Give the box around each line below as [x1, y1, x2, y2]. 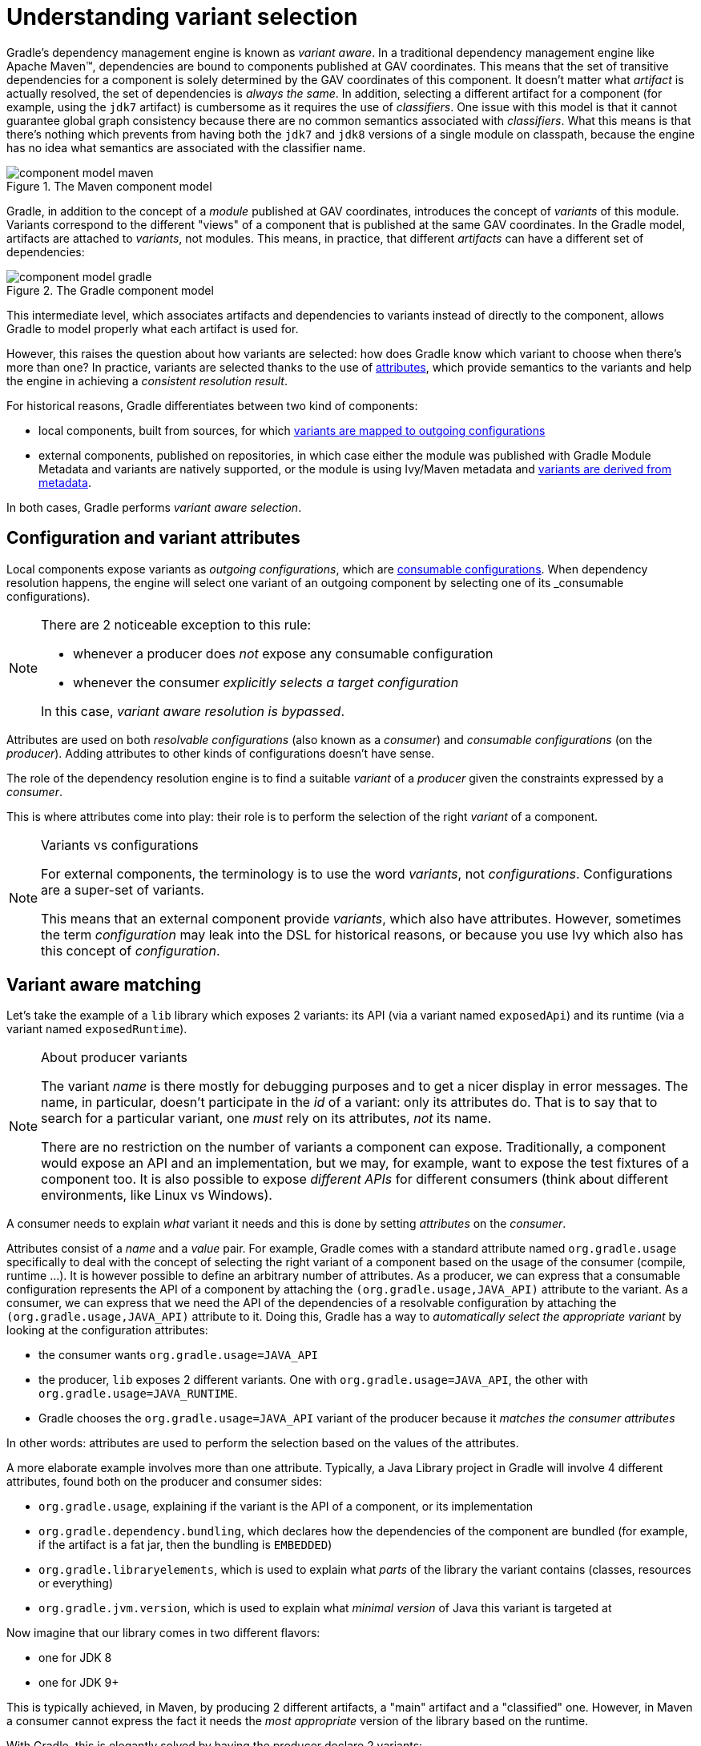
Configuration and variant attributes [6, 528, 300, 549]
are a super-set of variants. [41, 881, 204, 898]
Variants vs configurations [41, 836, 199, 853]
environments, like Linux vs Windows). [41, 1187, 272, 1204]
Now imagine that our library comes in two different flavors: [6, 1626, 320, 1640]
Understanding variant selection [6, 3, 358, 30]
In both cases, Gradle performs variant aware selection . [6, 500, 302, 514]
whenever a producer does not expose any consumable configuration [73, 645, 494, 662]
